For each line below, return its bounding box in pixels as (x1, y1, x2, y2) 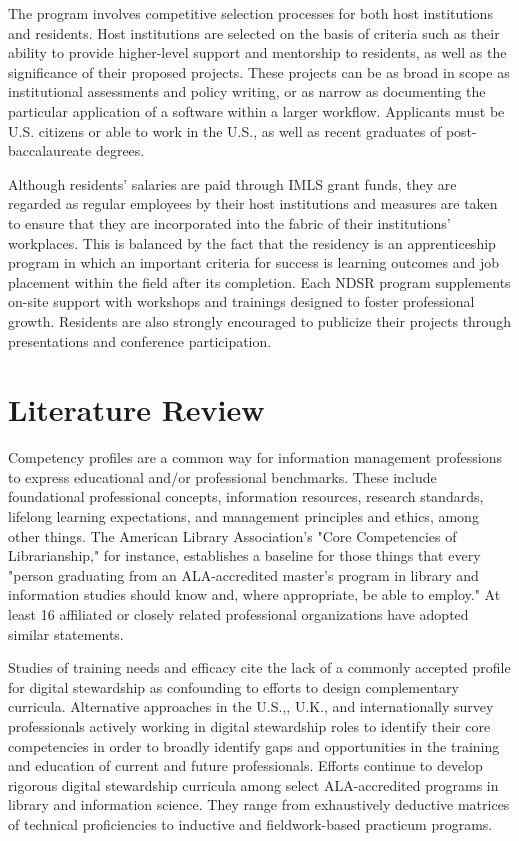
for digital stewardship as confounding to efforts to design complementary (8, 676, 459, 697)
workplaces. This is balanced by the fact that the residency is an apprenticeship (8, 232, 496, 253)
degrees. (95, 140, 145, 161)
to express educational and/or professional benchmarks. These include (8, 466, 437, 487)
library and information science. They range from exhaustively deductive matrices (8, 794, 510, 815)
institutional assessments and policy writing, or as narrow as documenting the (8, 81, 486, 102)
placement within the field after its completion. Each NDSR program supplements (8, 271, 511, 292)
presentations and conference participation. (8, 330, 272, 351)
